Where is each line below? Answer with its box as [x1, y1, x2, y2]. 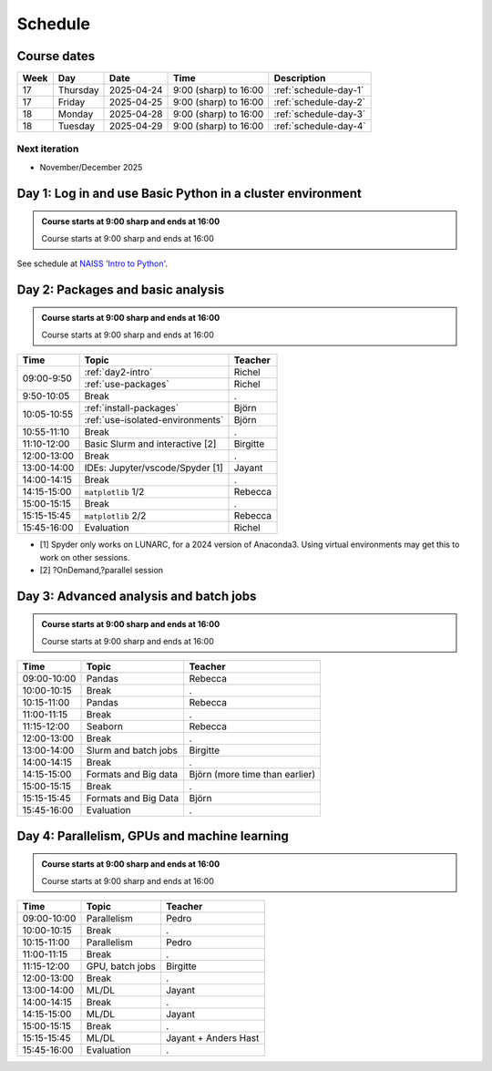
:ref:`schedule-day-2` [273, 96, 366, 108]
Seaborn [86, 720, 123, 733]
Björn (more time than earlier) [189, 768, 316, 781]
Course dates [16, 48, 96, 64]
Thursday [57, 84, 99, 97]
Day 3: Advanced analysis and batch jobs [16, 588, 257, 603]
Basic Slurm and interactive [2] [84, 438, 217, 450]
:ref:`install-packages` [84, 402, 179, 415]
